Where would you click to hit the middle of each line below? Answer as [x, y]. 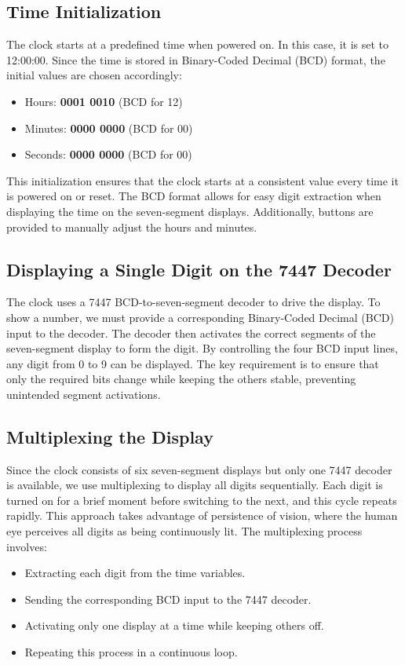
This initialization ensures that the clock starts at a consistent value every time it [202, 180]
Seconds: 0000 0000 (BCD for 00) [108, 154]
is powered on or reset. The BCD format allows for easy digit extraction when [194, 196]
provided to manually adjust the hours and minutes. [132, 227]
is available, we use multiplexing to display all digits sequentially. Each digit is [195, 485]
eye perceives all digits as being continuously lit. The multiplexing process [184, 531]
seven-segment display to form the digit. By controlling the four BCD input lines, [202, 348]
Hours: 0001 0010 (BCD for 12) [104, 101]
